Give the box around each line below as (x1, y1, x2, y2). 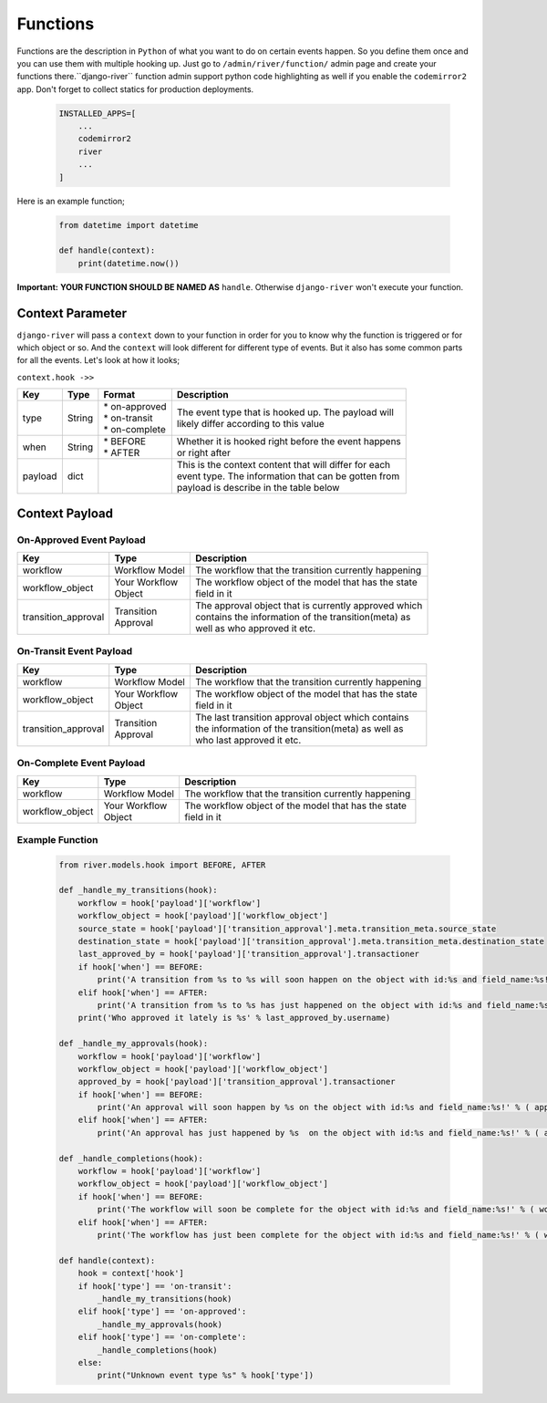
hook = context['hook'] (77, 1268, 184, 1279)
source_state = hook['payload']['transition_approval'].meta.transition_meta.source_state (77, 923, 497, 934)
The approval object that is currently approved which (194, 599, 423, 612)
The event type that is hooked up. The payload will (176, 406, 394, 419)
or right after (176, 447, 232, 460)
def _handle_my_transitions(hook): (58, 885, 218, 896)
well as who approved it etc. (194, 622, 316, 635)
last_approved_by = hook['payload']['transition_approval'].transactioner (77, 949, 419, 960)
